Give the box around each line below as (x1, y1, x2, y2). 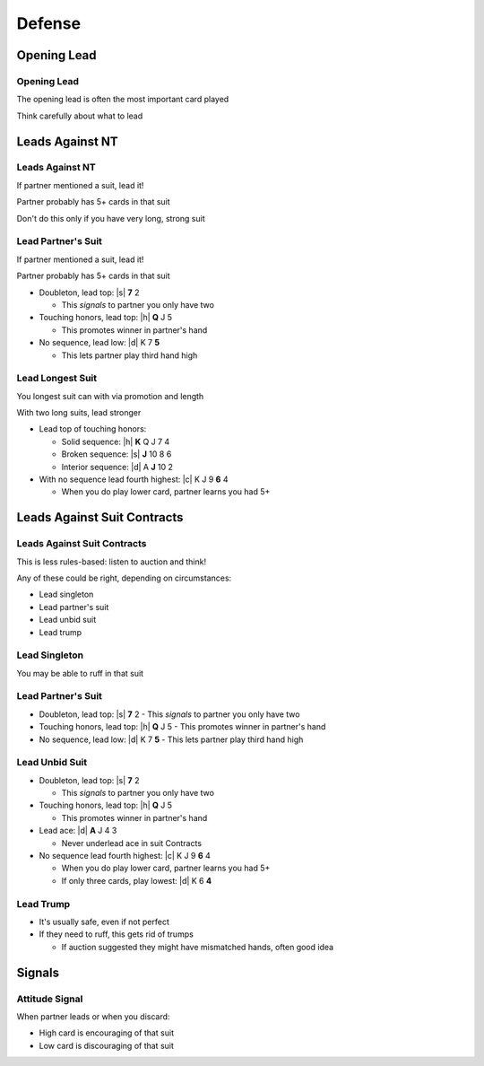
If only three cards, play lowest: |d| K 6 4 (61, 875, 212, 886)
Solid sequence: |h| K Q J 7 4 (61, 436, 170, 447)
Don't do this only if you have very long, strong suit (16, 213, 205, 223)
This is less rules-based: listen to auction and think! (16, 556, 206, 567)
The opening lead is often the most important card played (16, 94, 229, 105)
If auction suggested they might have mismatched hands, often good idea (61, 941, 334, 952)
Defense (16, 13, 81, 33)
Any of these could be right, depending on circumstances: (16, 572, 232, 583)
